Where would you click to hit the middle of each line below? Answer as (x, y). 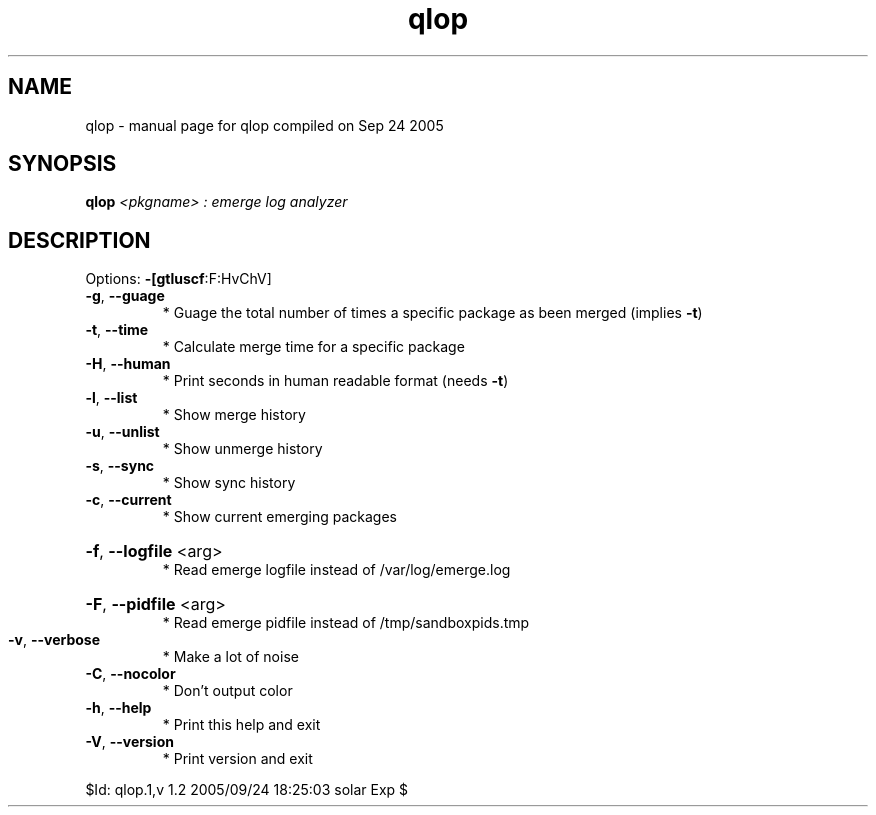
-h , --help (118, 708)
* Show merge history (234, 415)
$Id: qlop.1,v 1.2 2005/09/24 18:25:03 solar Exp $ (247, 790)
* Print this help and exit (241, 725)
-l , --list (111, 398)
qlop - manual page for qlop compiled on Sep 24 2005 (264, 125)
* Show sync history (229, 483)
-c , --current (128, 500)
